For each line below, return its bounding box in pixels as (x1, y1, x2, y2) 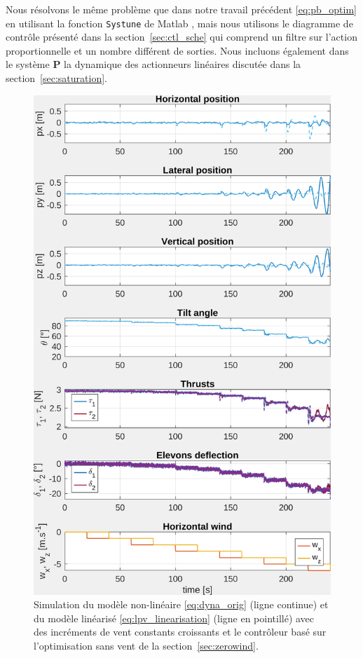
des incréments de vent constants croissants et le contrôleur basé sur (34, 624, 327, 639)
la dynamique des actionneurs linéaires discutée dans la (64, 57, 301, 71)
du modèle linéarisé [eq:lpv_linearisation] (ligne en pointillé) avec (34, 610, 315, 625)
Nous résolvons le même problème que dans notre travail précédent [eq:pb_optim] (6, 2, 357, 16)
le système (6, 57, 50, 71)
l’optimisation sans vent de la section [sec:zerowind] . (34, 638, 259, 652)
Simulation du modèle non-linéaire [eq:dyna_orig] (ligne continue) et (34, 597, 329, 612)
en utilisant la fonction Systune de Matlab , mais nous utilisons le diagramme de (6, 15, 353, 30)
